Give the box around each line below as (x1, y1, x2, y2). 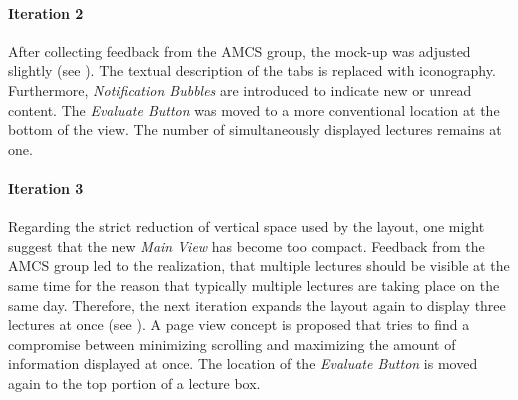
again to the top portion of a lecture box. (8, 372, 261, 393)
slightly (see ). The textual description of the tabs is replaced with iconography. (8, 60, 496, 81)
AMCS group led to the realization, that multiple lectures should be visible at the (8, 255, 510, 276)
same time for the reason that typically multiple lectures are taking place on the (8, 274, 500, 295)
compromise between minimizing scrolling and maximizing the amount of (8, 333, 456, 354)
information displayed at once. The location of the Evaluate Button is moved (8, 353, 478, 374)
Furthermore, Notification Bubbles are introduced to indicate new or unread (8, 79, 472, 100)
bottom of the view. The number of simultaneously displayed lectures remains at (8, 119, 502, 140)
